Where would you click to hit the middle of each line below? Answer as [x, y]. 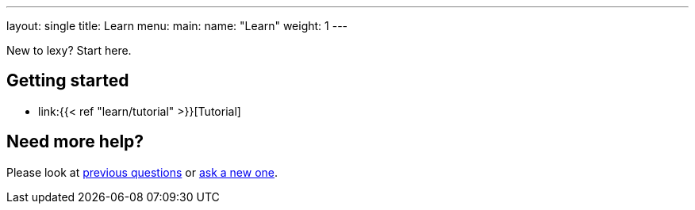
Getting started [68, 81]
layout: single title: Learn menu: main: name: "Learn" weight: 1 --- [177, 26]
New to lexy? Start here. [69, 50]
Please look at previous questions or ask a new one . [142, 172]
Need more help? [75, 142]
